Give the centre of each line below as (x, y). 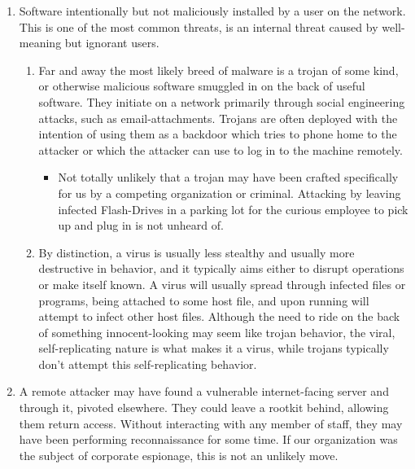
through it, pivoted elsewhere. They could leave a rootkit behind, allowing (204, 408)
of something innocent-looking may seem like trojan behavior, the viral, (217, 332)
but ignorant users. (112, 43)
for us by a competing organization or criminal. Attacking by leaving (229, 193)
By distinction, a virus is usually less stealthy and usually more (197, 252)
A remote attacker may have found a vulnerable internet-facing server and (204, 391)
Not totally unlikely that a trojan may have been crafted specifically (228, 177)
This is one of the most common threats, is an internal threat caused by (199, 26)
